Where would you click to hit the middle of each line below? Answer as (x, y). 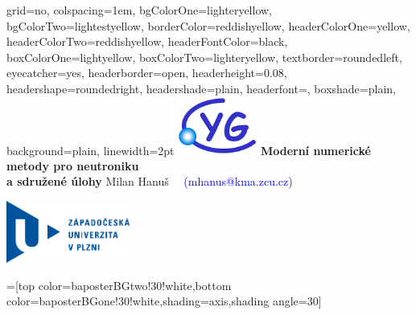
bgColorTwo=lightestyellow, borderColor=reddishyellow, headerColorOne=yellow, (208, 25)
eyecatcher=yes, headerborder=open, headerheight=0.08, (147, 73)
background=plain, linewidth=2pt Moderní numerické (189, 150)
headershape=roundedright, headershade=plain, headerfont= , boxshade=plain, (201, 88)
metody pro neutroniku (73, 165)
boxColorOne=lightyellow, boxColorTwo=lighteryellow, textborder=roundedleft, (204, 57)
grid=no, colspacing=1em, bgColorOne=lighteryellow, (140, 10)
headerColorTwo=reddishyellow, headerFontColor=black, (147, 41)
